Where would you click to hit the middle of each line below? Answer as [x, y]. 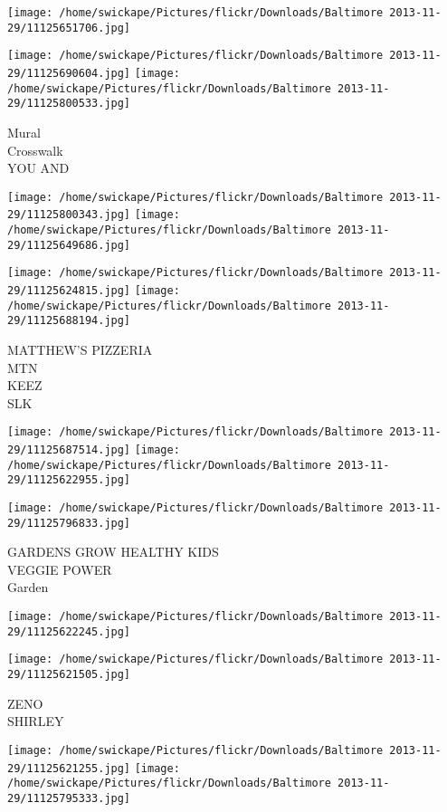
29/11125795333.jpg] [69, 798]
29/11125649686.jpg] [69, 245]
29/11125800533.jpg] [69, 104]
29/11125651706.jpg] [69, 28]
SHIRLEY [36, 721]
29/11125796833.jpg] [69, 523]
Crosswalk [35, 150]
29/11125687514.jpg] [69, 450]
